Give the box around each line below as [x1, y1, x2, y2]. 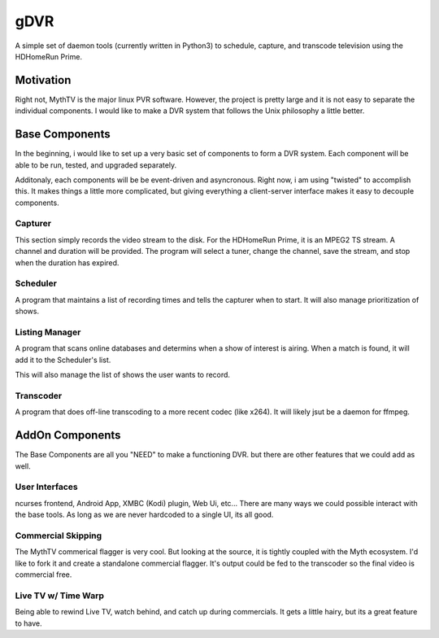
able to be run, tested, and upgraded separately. [15, 159, 177, 170]
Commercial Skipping [15, 530, 102, 541]
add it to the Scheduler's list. [15, 355, 111, 365]
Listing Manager [15, 326, 81, 338]
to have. [15, 618, 42, 628]
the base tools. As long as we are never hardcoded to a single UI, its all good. [15, 509, 274, 520]
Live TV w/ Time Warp [15, 590, 105, 601]
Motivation [15, 73, 72, 87]
